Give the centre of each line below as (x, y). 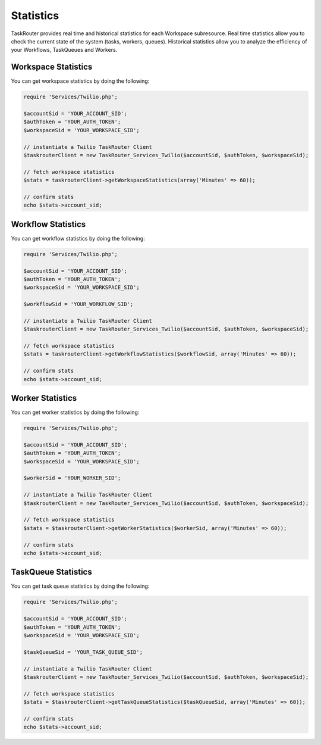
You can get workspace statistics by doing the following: (80, 81)
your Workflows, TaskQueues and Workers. (64, 50)
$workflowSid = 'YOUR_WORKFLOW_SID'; (78, 304)
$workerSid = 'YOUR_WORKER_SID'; (72, 478)
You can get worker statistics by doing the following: (75, 412)
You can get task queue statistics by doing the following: (80, 586)
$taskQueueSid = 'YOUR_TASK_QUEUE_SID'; (83, 652)
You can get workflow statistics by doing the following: (78, 238)
